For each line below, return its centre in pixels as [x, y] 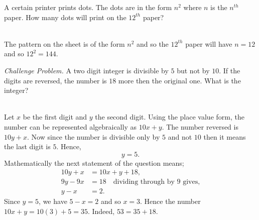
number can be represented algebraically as [70, 126]
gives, [191, 182]
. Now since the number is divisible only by [94, 136]
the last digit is [27, 146]
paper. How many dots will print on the [65, 17]
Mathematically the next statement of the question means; [94, 162]
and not [180, 136]
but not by [193, 70]
